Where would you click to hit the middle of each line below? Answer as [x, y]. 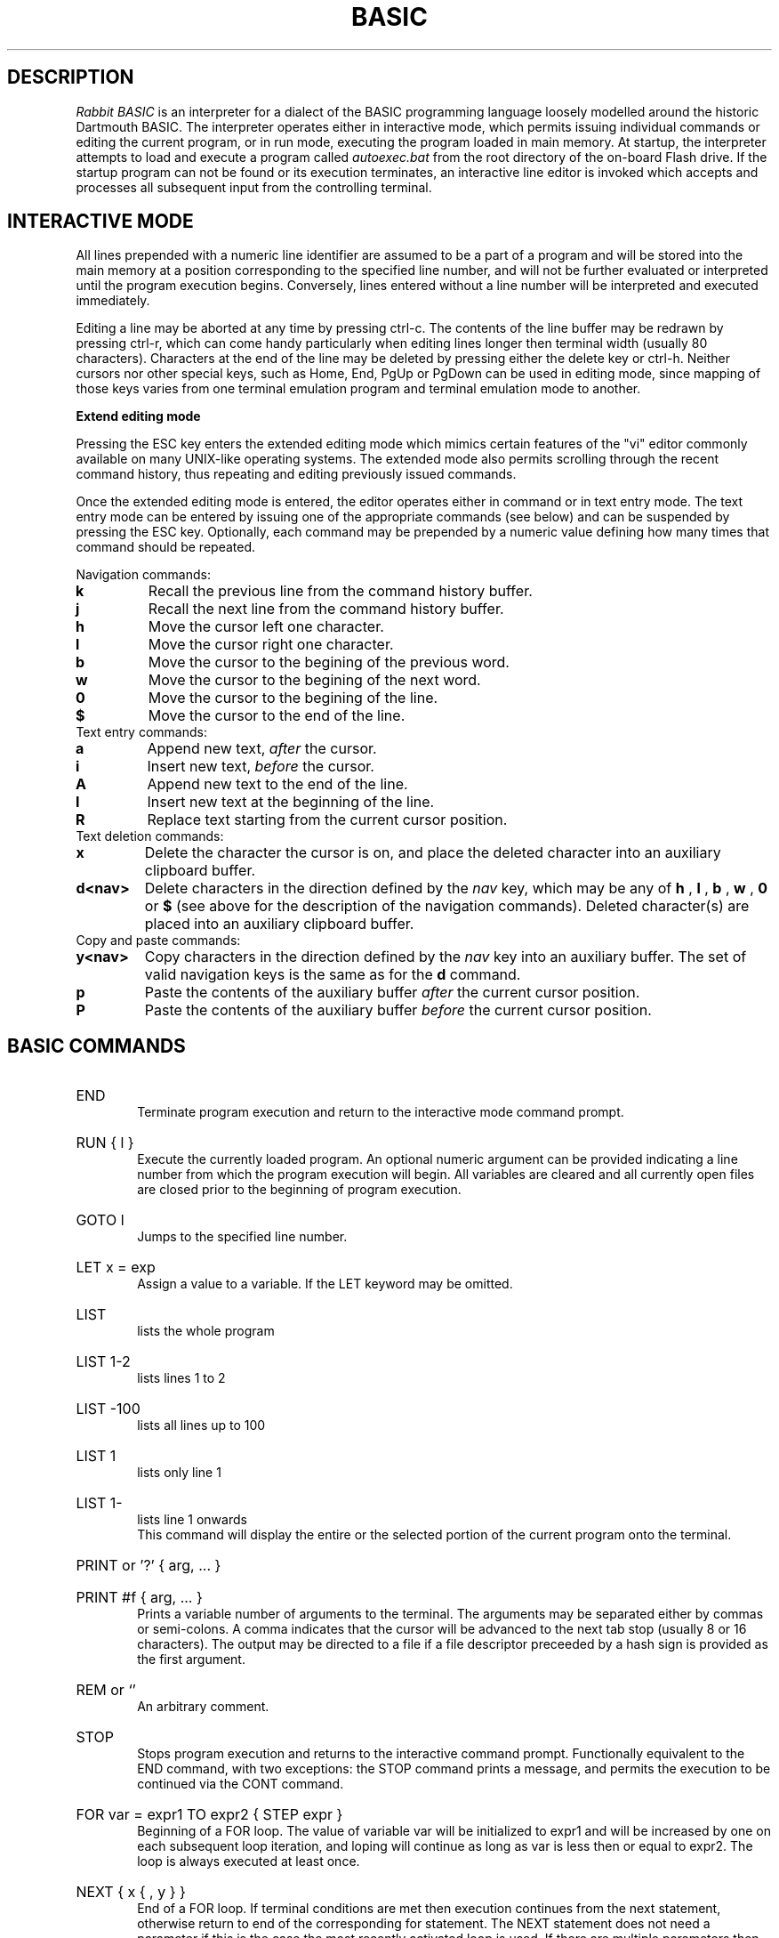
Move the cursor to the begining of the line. [293, 698]
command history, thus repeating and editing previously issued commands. [296, 474]
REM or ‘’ [106, 1690]
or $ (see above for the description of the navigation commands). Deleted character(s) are [447, 906]
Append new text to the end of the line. [277, 784]
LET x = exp [116, 1268]
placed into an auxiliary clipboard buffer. [279, 924]
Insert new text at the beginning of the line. [291, 802]
